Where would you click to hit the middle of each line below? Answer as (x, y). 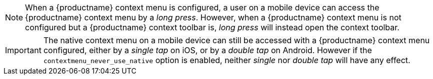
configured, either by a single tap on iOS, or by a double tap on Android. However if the (207, 50)
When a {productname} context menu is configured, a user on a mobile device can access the (202, 7)
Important (23, 50)
